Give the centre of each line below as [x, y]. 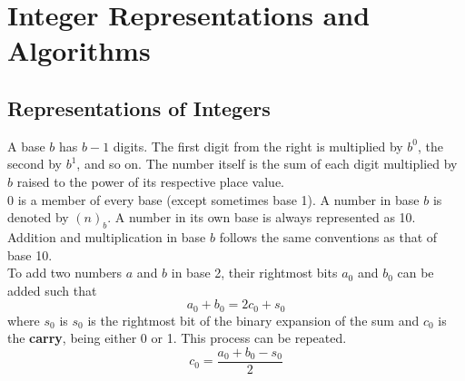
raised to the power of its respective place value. [150, 181]
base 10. [30, 254]
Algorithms [79, 50]
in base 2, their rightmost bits [254, 273]
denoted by [38, 217]
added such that [52, 290]
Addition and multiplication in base [107, 236]
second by [35, 164]
